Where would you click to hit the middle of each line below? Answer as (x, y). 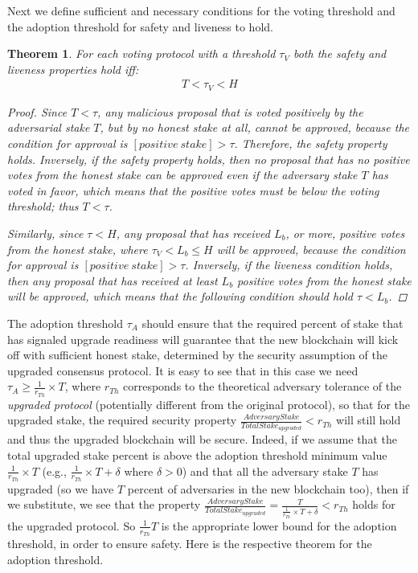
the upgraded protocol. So (72, 525)
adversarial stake (49, 127)
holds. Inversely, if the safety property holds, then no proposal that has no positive (209, 159)
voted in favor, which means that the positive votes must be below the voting (193, 190)
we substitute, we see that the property (104, 504)
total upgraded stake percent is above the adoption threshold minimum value (197, 455)
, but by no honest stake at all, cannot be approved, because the (255, 127)
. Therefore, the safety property (311, 143)
